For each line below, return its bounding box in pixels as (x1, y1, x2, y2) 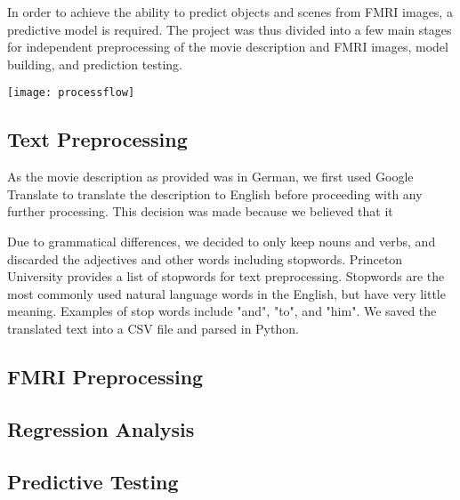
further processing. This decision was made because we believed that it (7, 202, 393, 221)
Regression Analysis (7, 415, 195, 442)
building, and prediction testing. (7, 54, 182, 73)
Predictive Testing (7, 467, 179, 495)
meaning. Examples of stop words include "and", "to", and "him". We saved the (7, 302, 437, 320)
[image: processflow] (7, 86, 135, 100)
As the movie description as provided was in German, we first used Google (7, 167, 414, 186)
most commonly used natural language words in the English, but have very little (7, 284, 446, 302)
